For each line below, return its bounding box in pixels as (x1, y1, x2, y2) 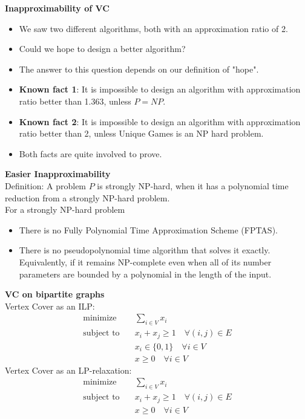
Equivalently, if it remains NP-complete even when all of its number (19, 255, 272, 268)
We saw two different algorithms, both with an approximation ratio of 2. (19, 22, 288, 34)
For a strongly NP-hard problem (5, 203, 125, 216)
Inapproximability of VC (5, 2, 110, 14)
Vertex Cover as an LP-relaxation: (5, 363, 132, 376)
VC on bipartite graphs (5, 288, 105, 300)
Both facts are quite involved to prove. (19, 147, 162, 160)
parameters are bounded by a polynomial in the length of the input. (19, 267, 272, 280)
